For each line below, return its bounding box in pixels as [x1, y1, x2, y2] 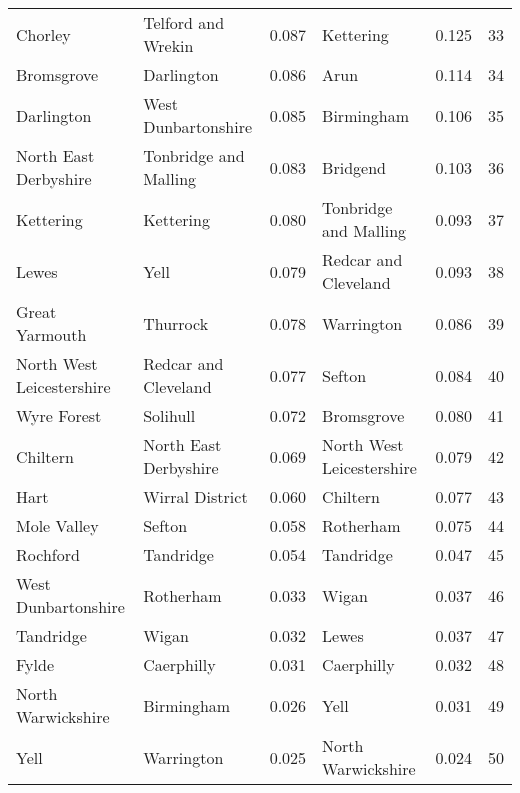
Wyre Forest [16, 404, 102, 427]
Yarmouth [16, 323, 87, 346]
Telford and [143, 11, 225, 34]
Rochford [16, 543, 80, 566]
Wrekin [143, 34, 194, 57]
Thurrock [143, 311, 209, 335]
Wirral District [143, 485, 248, 508]
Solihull [143, 404, 196, 427]
